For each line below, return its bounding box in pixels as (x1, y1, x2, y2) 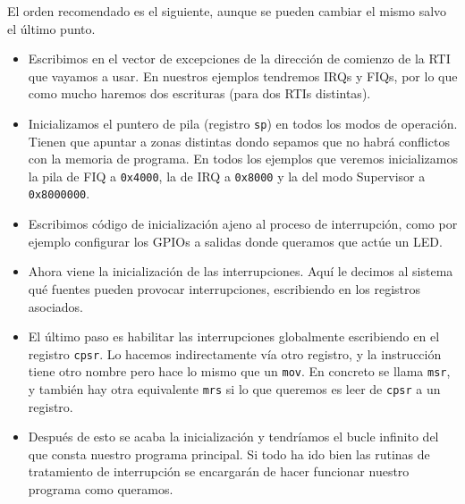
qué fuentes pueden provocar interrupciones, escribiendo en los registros (28, 279, 421, 298)
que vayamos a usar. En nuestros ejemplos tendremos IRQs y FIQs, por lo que (28, 66, 458, 85)
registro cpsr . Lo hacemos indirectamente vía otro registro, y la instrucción (28, 344, 442, 363)
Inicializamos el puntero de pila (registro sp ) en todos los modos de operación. (28, 113, 458, 132)
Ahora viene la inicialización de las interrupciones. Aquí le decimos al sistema (28, 262, 453, 281)
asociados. (28, 297, 84, 315)
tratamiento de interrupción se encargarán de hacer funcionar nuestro (28, 462, 410, 481)
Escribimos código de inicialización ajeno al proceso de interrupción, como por (28, 214, 458, 233)
